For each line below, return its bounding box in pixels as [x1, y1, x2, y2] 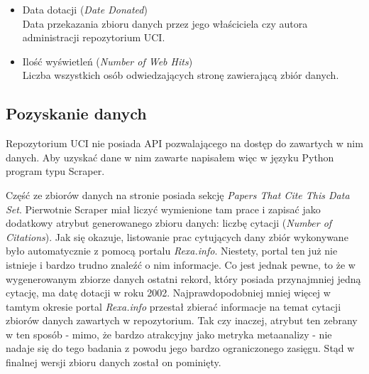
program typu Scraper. [6, 164, 105, 178]
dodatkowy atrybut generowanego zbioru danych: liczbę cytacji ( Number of [6, 215, 332, 230]
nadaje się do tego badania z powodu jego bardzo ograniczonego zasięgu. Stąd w [6, 341, 355, 356]
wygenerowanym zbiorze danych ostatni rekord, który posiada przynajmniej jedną [6, 271, 361, 286]
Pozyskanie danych [6, 102, 147, 124]
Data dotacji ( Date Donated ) [22, 2, 148, 16]
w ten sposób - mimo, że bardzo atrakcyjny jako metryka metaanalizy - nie [6, 326, 332, 341]
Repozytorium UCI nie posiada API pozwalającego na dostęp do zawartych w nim [6, 136, 363, 151]
